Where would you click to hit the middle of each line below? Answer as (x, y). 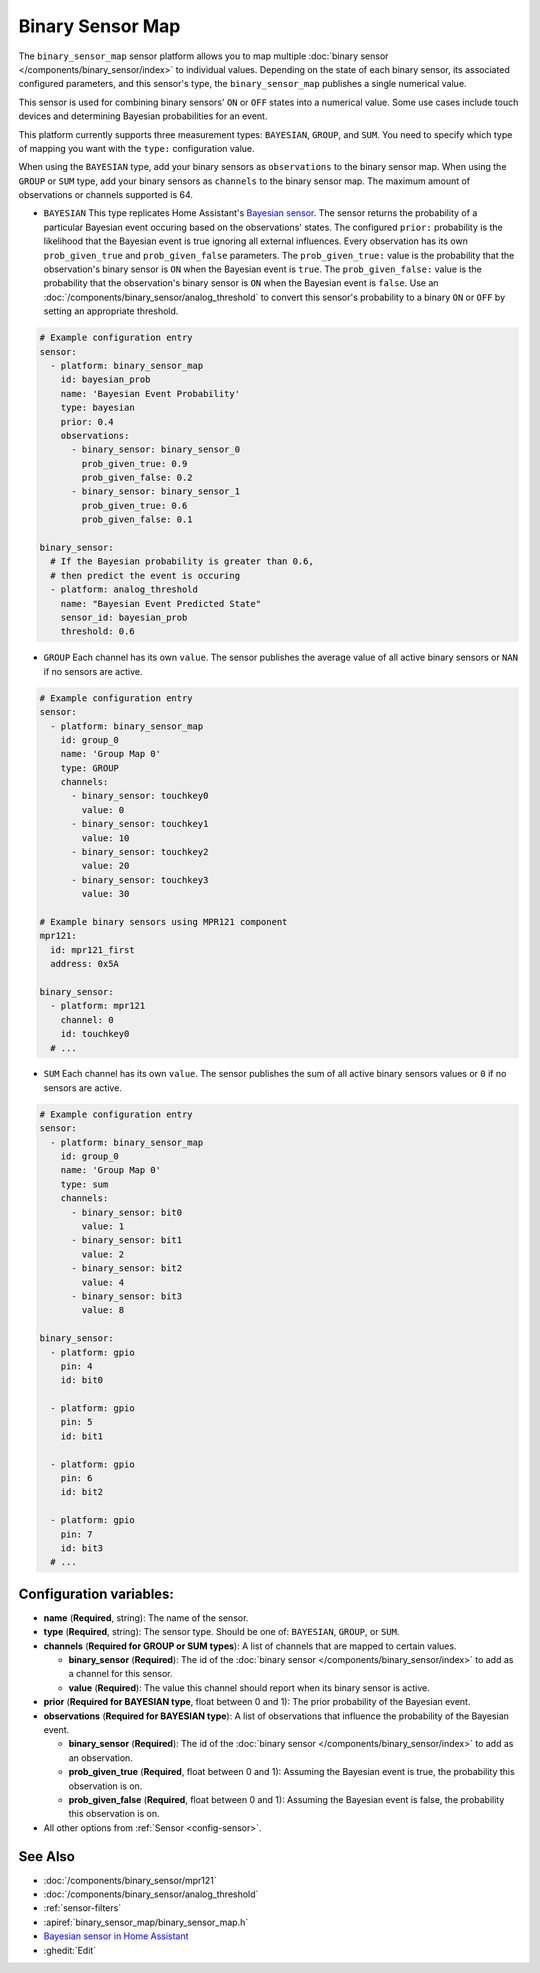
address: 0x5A (85, 964)
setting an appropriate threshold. (111, 311)
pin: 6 (76, 1478)
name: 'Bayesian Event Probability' (150, 393)
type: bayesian (97, 408)
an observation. (101, 1757)
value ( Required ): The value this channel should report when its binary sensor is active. (249, 1687)
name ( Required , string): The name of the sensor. (146, 1617)
